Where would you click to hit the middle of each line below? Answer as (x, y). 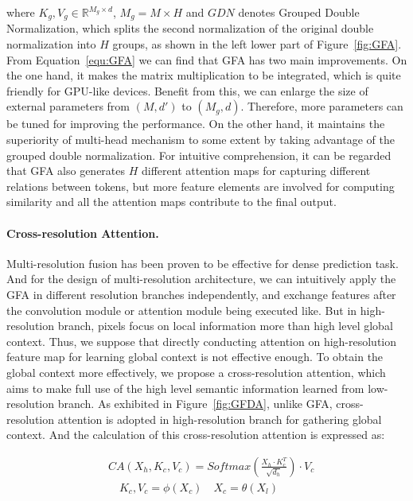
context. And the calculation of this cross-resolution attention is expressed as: (196, 435)
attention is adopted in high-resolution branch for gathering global (220, 419)
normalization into (51, 44)
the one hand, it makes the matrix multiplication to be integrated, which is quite (204, 75)
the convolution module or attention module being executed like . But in (182, 310)
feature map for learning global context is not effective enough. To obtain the (195, 357)
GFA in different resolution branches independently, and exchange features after (201, 294)
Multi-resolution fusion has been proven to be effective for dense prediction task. (203, 263)
